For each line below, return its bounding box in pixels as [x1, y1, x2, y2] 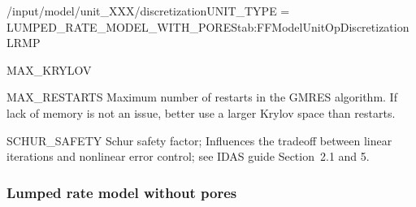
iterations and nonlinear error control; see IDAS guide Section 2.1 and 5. [6, 148, 370, 165]
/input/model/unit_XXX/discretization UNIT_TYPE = [6, 2, 290, 19]
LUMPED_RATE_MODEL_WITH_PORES [6, 18, 237, 35]
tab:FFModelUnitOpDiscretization [236, 18, 409, 35]
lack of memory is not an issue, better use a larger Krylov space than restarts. [6, 104, 396, 121]
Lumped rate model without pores [6, 182, 237, 202]
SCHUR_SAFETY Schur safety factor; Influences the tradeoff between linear [6, 132, 392, 149]
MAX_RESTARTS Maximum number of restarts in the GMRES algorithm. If [6, 88, 397, 106]
